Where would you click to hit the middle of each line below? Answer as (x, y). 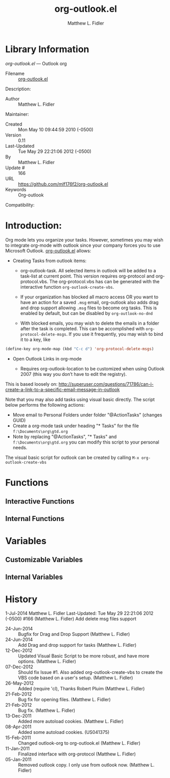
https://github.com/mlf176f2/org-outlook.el (63, 184)
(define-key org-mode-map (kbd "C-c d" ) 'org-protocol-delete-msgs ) (80, 349)
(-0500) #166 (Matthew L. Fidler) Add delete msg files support (71, 619)
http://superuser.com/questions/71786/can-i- (106, 384)
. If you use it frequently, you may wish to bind (115, 334)
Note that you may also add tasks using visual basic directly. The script (80, 399)
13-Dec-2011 (18, 716)
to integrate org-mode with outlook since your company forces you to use (83, 245)
